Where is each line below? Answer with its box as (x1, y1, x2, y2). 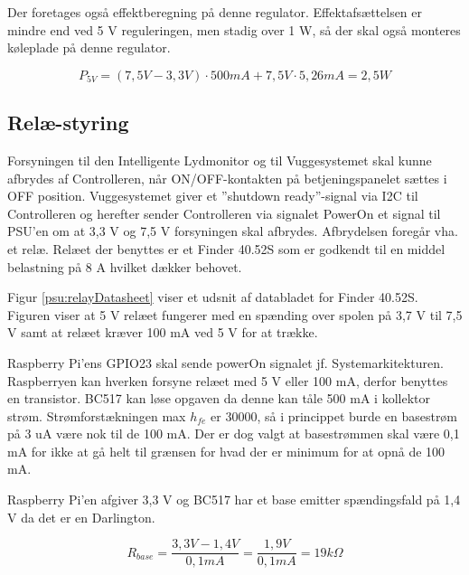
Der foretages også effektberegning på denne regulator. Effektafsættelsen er (7, 3, 423, 21)
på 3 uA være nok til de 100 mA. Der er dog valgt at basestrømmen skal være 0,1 (7, 424, 460, 443)
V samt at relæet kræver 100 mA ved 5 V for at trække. (7, 323, 318, 342)
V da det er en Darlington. (7, 507, 155, 526)
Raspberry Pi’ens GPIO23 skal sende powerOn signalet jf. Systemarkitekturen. (7, 353, 444, 372)
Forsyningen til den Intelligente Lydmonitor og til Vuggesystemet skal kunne (7, 150, 432, 169)
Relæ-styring (7, 108, 129, 137)
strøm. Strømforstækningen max (7, 406, 186, 425)
